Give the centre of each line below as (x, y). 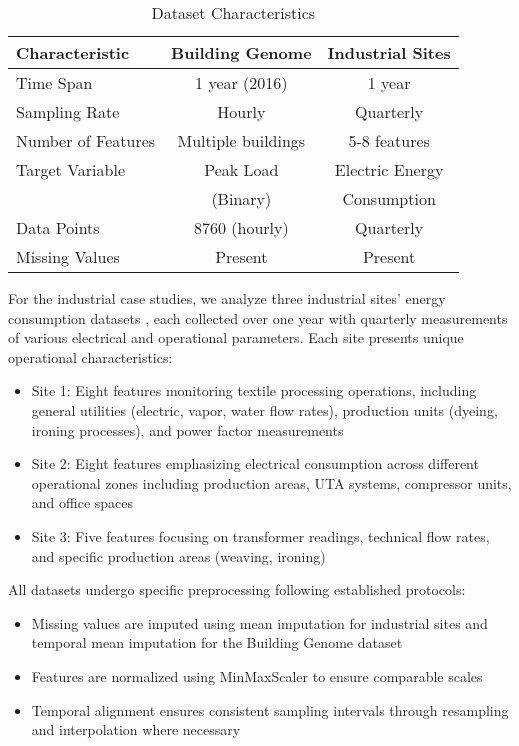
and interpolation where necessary (136, 729)
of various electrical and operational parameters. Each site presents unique (236, 337)
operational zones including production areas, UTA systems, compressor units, (271, 482)
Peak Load (241, 169)
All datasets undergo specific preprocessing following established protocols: (237, 589)
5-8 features (389, 140)
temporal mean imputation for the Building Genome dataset (217, 642)
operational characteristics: (90, 356)
